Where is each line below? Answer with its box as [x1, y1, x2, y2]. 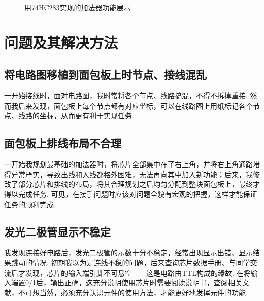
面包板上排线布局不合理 [4, 135, 121, 151]
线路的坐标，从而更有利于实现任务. [18, 110, 134, 121]
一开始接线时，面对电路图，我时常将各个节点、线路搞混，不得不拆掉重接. [4, 90, 248, 101]
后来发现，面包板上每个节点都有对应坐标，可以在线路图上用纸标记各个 [18, 100, 253, 111]
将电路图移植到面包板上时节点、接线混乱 [4, 66, 207, 82]
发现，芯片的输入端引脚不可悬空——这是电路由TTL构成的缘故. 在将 [25, 267, 251, 278]
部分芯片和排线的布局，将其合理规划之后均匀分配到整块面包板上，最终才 [18, 179, 260, 189]
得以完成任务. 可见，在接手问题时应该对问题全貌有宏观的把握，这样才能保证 [4, 188, 257, 199]
